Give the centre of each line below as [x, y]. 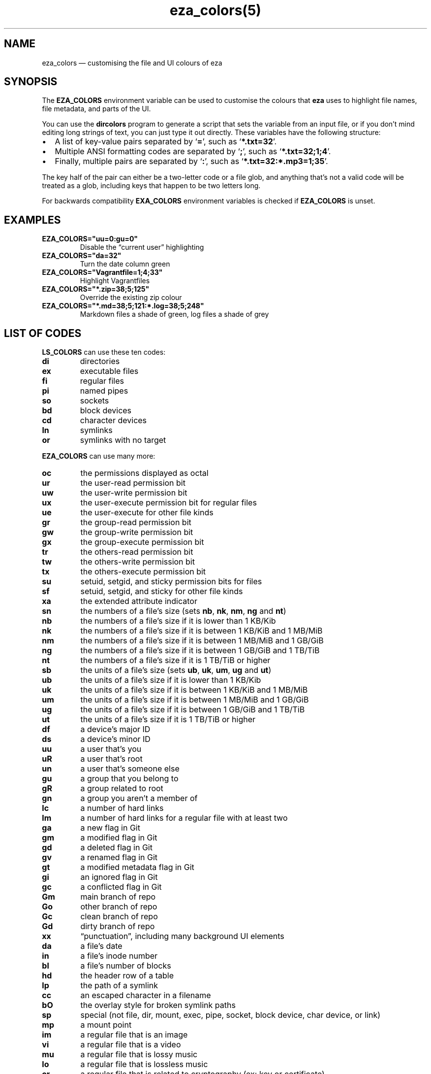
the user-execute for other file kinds [147, 513]
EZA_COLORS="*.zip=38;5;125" [96, 289]
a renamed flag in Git [119, 857]
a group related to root [122, 789]
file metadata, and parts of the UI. [96, 109]
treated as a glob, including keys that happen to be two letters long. [151, 186]
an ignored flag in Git [119, 877]
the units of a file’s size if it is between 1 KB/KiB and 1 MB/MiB [194, 690]
